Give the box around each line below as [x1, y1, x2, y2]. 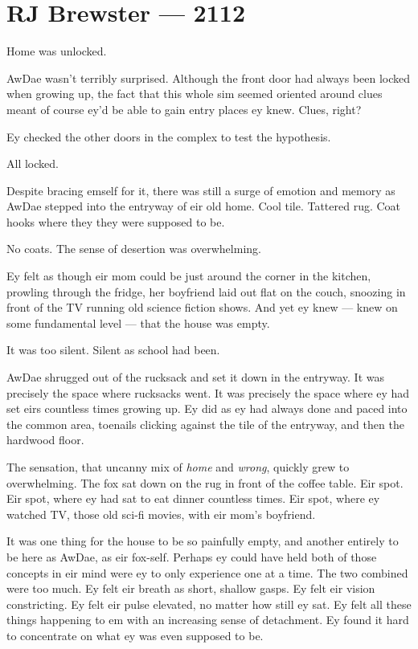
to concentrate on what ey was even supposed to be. [6, 627, 264, 643]
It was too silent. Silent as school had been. [6, 341, 220, 358]
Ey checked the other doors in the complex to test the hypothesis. [6, 128, 331, 145]
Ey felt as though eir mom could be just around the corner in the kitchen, [6, 267, 371, 284]
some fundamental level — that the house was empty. [6, 314, 270, 331]
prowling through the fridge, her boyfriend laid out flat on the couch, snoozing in [6, 283, 406, 300]
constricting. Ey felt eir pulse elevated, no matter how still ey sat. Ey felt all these [6, 595, 412, 612]
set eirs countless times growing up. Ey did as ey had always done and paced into [6, 400, 408, 417]
